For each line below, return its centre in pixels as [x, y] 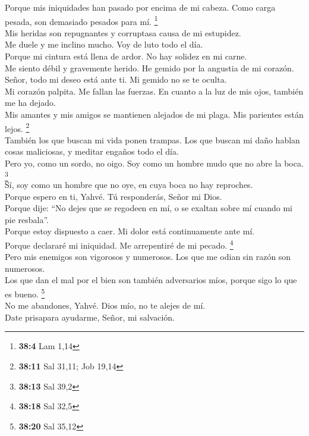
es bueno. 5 [25, 293]
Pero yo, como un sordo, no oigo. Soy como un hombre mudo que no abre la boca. [154, 163]
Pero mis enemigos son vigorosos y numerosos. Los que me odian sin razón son [148, 257]
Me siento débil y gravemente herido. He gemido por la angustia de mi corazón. [149, 68]
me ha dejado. [30, 103]
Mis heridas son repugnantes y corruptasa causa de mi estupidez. [123, 32]
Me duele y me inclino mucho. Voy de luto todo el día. [104, 44]
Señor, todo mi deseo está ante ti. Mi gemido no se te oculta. [116, 79]
